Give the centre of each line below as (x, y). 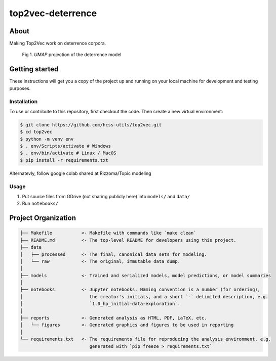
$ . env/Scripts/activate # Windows (66, 146)
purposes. (20, 88)
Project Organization (43, 218)
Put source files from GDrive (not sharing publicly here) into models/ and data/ (106, 196)
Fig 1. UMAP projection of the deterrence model (72, 55)
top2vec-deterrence (53, 13)
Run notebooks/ (40, 204)
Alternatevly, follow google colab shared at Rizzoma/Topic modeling (80, 173)
